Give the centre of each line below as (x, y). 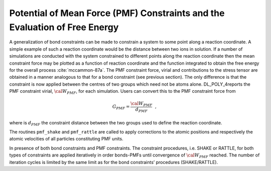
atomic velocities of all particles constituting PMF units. (66, 139)
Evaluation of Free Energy (64, 27)
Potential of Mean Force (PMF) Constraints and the (117, 13)
